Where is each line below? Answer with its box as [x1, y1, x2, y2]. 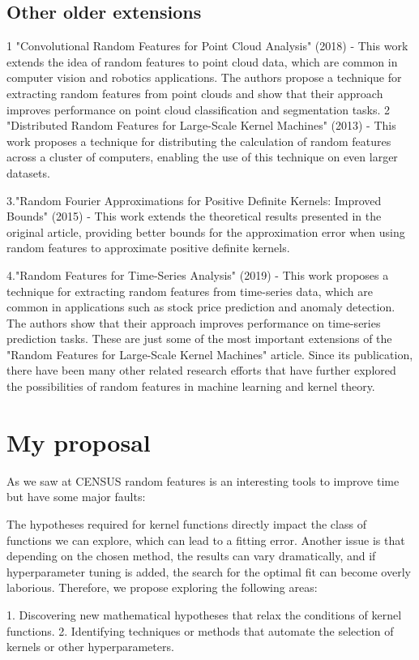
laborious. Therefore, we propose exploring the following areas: [6, 579, 318, 596]
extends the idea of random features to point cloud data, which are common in [6, 53, 398, 70]
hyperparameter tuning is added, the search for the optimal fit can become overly [6, 563, 411, 580]
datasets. [6, 164, 50, 181]
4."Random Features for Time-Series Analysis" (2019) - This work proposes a [6, 266, 389, 283]
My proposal [6, 425, 151, 458]
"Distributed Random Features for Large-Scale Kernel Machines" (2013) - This [6, 117, 396, 134]
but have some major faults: [6, 488, 146, 505]
